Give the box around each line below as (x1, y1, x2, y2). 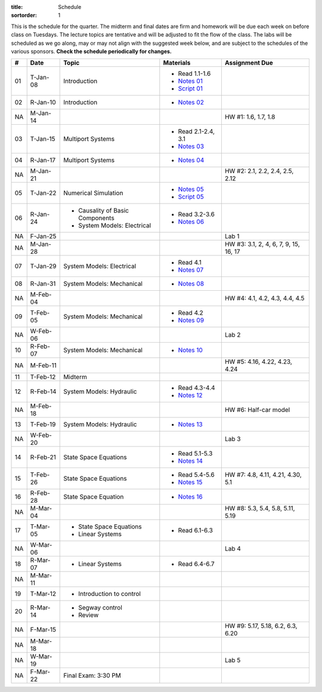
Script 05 (178, 193, 204, 201)
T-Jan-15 (30, 135, 56, 143)
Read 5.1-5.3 (178, 450, 213, 458)
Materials (163, 59, 191, 67)
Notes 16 (178, 493, 203, 501)
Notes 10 (178, 346, 203, 355)
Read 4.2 (178, 309, 204, 317)
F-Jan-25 (30, 232, 57, 241)
